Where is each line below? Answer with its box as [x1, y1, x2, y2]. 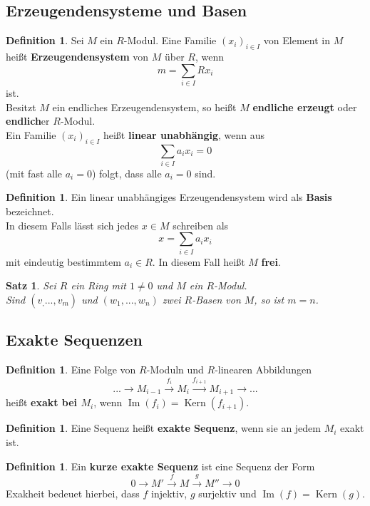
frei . [261, 254, 281, 269]
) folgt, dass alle [91, 165, 162, 180]
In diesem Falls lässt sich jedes [6, 217, 139, 232]
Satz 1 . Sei [6, 278, 56, 293]
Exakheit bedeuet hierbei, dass [6, 485, 140, 500]
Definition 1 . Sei [6, 33, 84, 48]
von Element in [263, 33, 331, 48]
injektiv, [151, 485, 187, 500]
